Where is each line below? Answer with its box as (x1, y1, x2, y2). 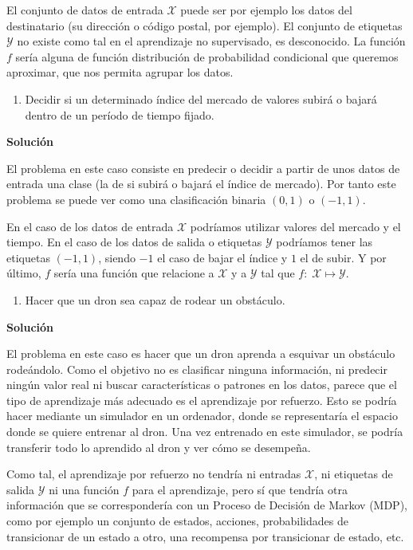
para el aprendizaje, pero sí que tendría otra (132, 481, 348, 497)
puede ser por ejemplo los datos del (180, 2, 352, 18)
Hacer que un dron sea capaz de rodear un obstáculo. (25, 291, 285, 308)
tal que (261, 265, 295, 281)
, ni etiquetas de (314, 466, 393, 482)
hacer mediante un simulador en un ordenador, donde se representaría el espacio (6, 407, 398, 424)
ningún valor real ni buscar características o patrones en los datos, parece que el (6, 376, 397, 393)
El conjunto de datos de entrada (6, 2, 163, 18)
